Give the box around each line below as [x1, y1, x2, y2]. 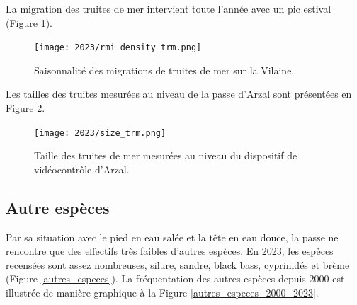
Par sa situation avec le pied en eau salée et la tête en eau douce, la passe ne [6, 229, 339, 244]
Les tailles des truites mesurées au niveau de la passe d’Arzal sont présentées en [6, 86, 352, 101]
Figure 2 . [6, 100, 45, 115]
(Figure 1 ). [6, 15, 52, 30]
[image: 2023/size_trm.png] [34, 127, 166, 138]
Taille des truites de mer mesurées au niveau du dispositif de [34, 148, 297, 163]
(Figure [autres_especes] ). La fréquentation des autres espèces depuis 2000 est [6, 271, 345, 286]
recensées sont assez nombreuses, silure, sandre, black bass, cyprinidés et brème [6, 257, 350, 272]
